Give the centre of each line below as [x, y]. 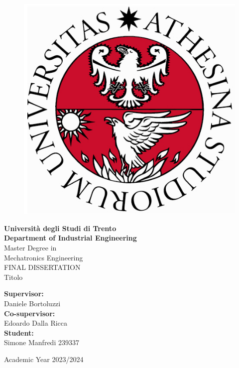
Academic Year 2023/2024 [44, 359]
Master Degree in [30, 248]
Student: [19, 332]
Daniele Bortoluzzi [32, 303]
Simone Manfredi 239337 [42, 342]
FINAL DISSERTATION [42, 267]
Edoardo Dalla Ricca [36, 323]
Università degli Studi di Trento [60, 228]
